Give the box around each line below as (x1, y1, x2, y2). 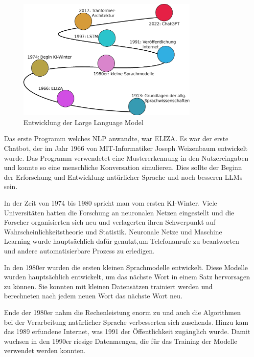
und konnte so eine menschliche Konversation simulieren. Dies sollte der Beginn (4, 162, 242, 172)
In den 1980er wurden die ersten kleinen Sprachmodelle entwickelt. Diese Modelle (4, 262, 248, 272)
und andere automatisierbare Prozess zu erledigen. (4, 245, 155, 255)
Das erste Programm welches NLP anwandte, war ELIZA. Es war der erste (4, 133, 229, 144)
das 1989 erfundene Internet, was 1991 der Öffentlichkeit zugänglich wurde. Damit (4, 326, 251, 336)
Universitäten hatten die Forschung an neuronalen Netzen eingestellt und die (4, 207, 234, 217)
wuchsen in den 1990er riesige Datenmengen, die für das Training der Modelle (4, 336, 237, 346)
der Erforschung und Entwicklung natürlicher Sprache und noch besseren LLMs (4, 171, 243, 182)
